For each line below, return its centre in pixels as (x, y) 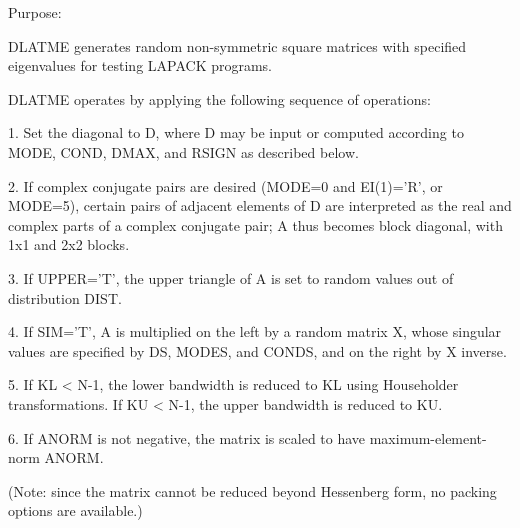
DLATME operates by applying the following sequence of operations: (219, 98)
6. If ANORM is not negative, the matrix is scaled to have (187, 437)
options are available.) (75, 510)
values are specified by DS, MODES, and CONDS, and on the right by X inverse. (257, 350)
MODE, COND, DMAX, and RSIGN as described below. (183, 151)
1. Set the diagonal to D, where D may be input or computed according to (236, 132)
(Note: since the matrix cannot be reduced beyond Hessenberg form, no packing (252, 490)
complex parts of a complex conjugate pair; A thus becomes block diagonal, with (255, 224)
